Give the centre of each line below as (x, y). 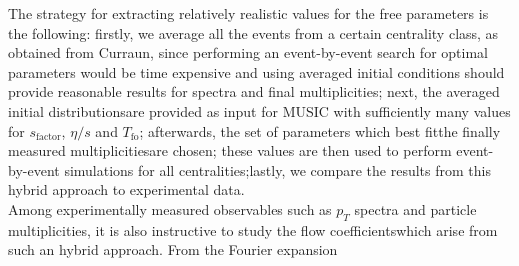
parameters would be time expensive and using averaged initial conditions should (256, 71)
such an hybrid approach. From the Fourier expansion (173, 249)
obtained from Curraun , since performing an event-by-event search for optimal (248, 52)
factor (48, 137)
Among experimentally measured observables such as (170, 208)
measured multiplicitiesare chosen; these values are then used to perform (230, 150)
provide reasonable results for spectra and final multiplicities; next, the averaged (254, 91)
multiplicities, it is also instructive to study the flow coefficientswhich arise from (253, 229)
